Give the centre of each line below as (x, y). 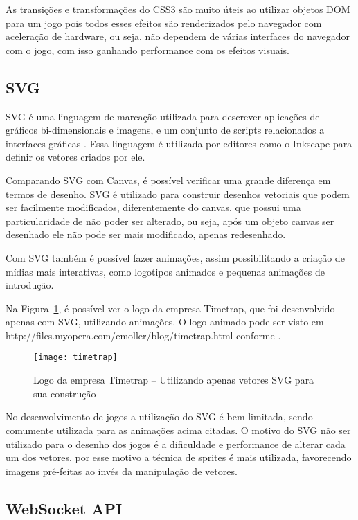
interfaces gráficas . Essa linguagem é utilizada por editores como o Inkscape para (179, 143)
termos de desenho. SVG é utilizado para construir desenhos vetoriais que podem (178, 194)
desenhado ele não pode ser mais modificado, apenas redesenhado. (146, 234)
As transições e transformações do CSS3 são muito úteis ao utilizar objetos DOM (178, 9)
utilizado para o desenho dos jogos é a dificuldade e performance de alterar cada (176, 443)
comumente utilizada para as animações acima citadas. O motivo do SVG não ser (178, 430)
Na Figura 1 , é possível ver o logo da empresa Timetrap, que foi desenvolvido (170, 308)
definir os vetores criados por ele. (75, 157)
